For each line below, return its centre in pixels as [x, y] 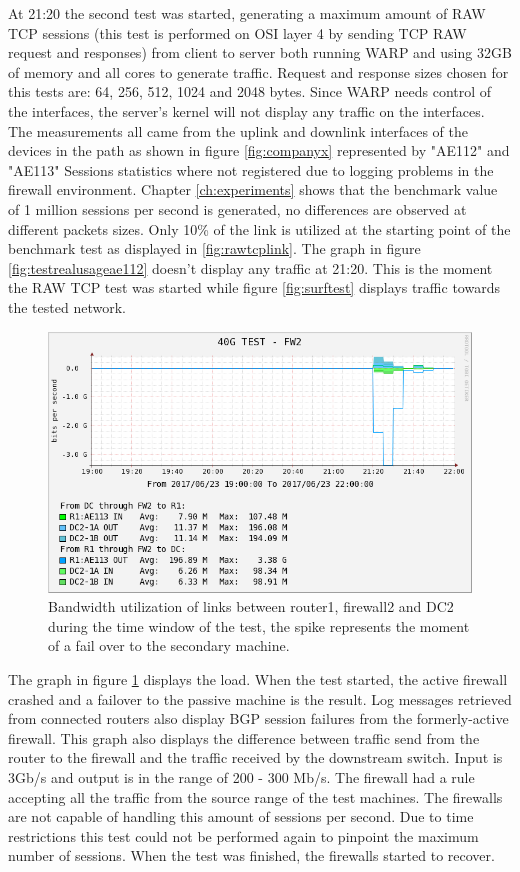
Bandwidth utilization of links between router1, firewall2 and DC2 [251, 606]
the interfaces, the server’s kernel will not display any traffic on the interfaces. [246, 110]
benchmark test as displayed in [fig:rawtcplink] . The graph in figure [214, 248]
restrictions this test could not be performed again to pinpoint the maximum [243, 835]
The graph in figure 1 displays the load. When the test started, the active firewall [258, 679]
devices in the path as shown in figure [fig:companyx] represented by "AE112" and [259, 150]
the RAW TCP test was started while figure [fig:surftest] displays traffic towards [254, 287]
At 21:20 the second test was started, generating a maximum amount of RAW [247, 13]
